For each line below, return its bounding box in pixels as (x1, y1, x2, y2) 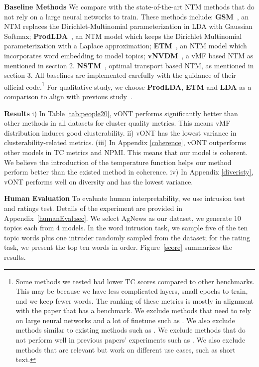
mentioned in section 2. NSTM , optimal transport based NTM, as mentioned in (4, 60, 254, 70)
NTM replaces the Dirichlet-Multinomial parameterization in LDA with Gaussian (4, 21, 253, 31)
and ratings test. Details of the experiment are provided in (4, 202, 182, 213)
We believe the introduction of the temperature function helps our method (4, 157, 232, 167)
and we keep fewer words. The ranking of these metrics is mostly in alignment (15, 295, 254, 306)
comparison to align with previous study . (4, 91, 132, 101)
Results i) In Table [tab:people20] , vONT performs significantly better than (4, 108, 238, 118)
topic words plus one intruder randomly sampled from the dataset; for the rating (4, 232, 251, 242)
